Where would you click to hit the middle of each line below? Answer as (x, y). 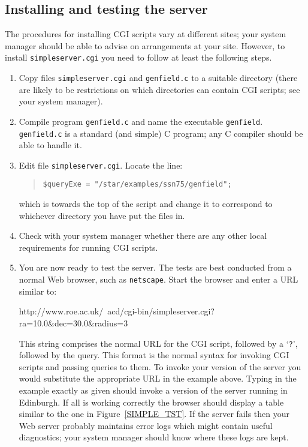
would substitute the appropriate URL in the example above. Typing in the (158, 378)
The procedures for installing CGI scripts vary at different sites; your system (146, 34)
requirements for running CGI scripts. (88, 247)
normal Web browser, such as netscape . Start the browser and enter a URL (158, 279)
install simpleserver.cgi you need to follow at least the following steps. (138, 57)
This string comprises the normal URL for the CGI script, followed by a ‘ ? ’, (158, 343)
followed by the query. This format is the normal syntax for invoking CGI (154, 355)
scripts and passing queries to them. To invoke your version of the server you (160, 366)
